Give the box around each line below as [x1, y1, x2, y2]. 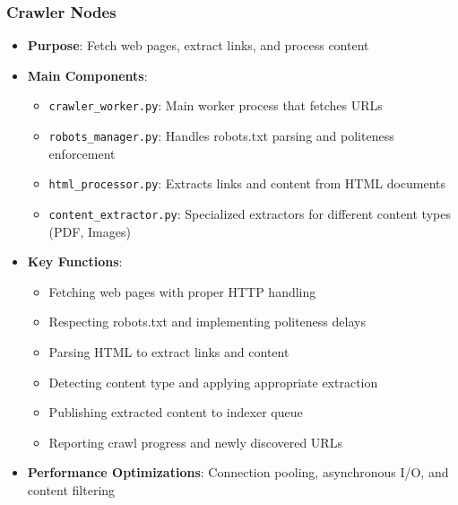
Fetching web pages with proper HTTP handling [48, 282, 316, 300]
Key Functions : [27, 252, 123, 271]
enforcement [48, 144, 116, 162]
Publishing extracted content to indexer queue [48, 403, 303, 422]
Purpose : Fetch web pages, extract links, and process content [27, 36, 369, 55]
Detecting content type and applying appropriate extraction [48, 372, 378, 391]
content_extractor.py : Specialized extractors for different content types [48, 204, 451, 222]
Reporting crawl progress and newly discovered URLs [48, 432, 342, 451]
